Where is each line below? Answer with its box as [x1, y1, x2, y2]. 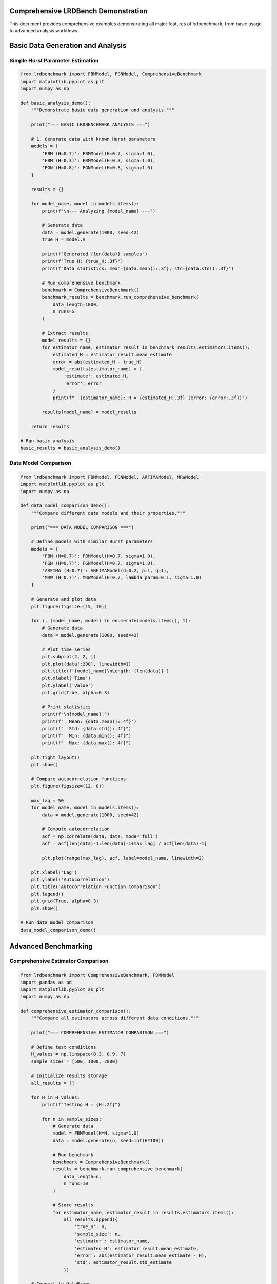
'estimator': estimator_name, [74, 1238, 151, 1244]
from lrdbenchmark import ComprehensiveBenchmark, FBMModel [20, 972, 175, 978]
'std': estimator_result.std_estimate [74, 1260, 172, 1266]
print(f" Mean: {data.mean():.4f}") [42, 719, 137, 724]
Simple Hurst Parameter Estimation [9, 56, 99, 64]
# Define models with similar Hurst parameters [31, 539, 153, 544]
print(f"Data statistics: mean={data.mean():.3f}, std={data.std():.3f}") [42, 266, 234, 272]
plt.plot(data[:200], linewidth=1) [42, 661, 132, 667]
